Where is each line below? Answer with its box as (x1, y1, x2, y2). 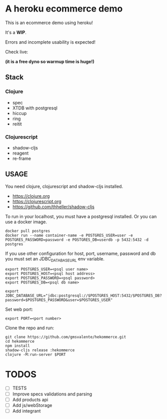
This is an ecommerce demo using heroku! (5, 20, 93, 26)
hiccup (12, 110, 27, 116)
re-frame (12, 155, 31, 161)
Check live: (5, 49, 28, 55)
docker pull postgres (5, 228, 50, 233)
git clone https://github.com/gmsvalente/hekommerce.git (5, 334, 126, 339)
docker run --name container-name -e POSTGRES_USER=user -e (5, 233, 133, 238)
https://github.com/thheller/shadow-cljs (12, 204, 95, 210)
